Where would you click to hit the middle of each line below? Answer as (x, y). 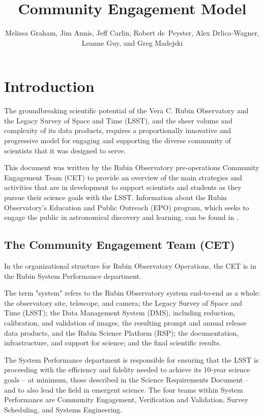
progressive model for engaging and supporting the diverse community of (118, 140)
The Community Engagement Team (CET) (120, 245)
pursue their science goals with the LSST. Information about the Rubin (115, 197)
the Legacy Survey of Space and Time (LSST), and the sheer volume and (118, 120)
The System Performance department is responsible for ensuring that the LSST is (131, 359)
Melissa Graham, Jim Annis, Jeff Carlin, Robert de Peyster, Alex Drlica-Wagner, (132, 33)
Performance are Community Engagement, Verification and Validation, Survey (126, 399)
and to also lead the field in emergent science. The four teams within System (124, 389)
